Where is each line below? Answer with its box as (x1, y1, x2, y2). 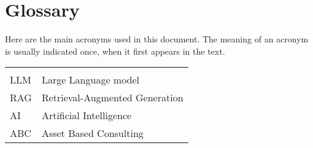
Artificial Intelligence (41, 108, 132, 123)
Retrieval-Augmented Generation (41, 90, 184, 105)
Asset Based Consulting (41, 126, 144, 141)
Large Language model (41, 72, 140, 87)
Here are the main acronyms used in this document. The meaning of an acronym (5, 33, 309, 45)
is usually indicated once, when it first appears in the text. (5, 44, 225, 57)
